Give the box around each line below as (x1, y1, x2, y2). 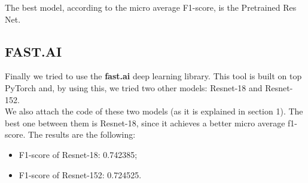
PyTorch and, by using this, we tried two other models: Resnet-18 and (5, 81, 263, 94)
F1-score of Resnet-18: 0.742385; (19, 148, 138, 160)
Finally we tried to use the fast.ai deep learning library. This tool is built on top (5, 70, 302, 82)
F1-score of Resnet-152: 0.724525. (19, 168, 142, 181)
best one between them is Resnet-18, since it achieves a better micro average (5, 116, 285, 129)
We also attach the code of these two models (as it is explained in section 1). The (5, 105, 303, 117)
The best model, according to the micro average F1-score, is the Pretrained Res (5, 1, 297, 13)
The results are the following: (28, 128, 136, 141)
